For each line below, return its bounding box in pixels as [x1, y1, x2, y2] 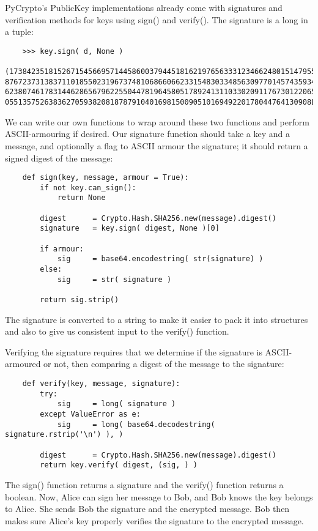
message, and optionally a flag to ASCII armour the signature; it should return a [5, 139, 308, 152]
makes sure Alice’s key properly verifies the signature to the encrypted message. [5, 514, 304, 527]
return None [57, 193, 106, 202]
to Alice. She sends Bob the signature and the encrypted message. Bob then [5, 502, 290, 515]
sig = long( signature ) [57, 399, 176, 409]
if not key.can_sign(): [40, 183, 136, 192]
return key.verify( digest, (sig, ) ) [40, 461, 198, 470]
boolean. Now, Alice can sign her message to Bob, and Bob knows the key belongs [5, 490, 313, 503]
